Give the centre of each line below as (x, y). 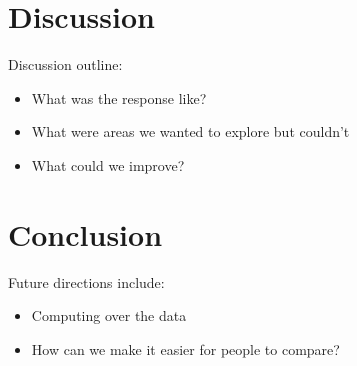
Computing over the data (109, 315)
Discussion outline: (65, 64)
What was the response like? (119, 97)
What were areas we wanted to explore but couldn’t (190, 131)
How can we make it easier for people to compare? (185, 348)
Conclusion (85, 233)
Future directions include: (86, 281)
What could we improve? (108, 164)
